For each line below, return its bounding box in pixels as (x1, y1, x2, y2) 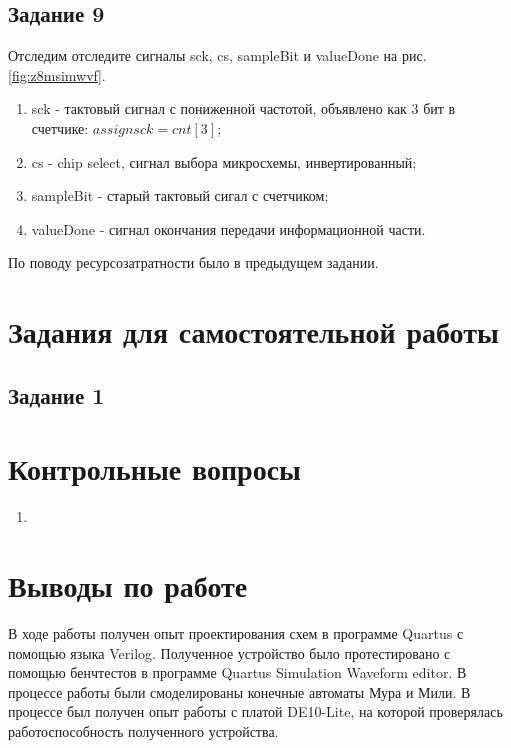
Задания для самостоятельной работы (8, 311, 499, 352)
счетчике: (31, 117, 89, 138)
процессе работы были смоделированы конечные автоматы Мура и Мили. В (8, 681, 471, 702)
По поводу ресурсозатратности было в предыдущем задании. (8, 252, 379, 273)
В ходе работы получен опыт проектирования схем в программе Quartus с (8, 622, 464, 643)
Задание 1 (8, 379, 105, 410)
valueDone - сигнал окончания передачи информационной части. (31, 218, 426, 239)
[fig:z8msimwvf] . (8, 64, 106, 85)
